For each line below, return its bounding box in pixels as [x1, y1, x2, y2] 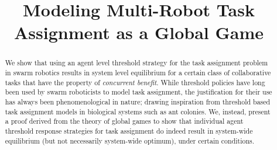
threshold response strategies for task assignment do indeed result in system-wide [5, 125, 253, 135]
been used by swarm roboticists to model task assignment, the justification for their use [5, 87, 272, 97]
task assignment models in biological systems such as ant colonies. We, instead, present [5, 106, 271, 116]
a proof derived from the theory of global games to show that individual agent [5, 116, 244, 126]
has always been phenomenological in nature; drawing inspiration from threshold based [5, 96, 271, 106]
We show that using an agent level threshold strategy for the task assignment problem [5, 58, 268, 68]
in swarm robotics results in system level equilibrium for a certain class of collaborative [5, 68, 271, 78]
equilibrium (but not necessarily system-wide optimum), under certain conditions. [5, 135, 255, 145]
